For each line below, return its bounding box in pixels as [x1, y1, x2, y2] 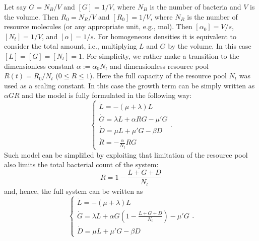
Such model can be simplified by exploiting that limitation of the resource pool [4, 149, 248, 160]
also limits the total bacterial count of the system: [4, 159, 159, 170]
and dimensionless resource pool [110, 60, 209, 71]
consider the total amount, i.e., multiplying [4, 41, 137, 51]
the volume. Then [4, 11, 59, 22]
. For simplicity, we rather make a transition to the [82, 50, 239, 61]
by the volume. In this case [168, 41, 251, 51]
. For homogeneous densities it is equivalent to [93, 31, 236, 41]
